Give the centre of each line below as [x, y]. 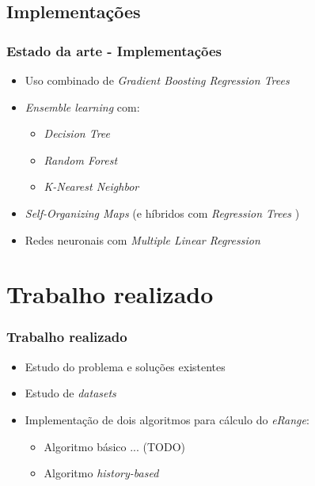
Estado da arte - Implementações [114, 50]
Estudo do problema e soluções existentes [125, 366]
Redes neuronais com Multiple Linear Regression [142, 239]
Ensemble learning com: [82, 106]
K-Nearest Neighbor [91, 186]
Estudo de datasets [70, 393]
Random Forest [81, 159]
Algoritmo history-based [101, 473]
